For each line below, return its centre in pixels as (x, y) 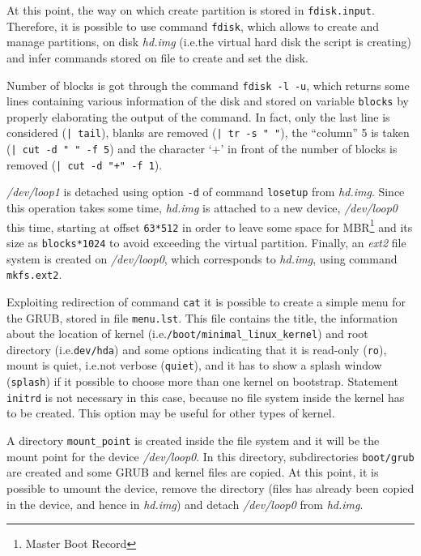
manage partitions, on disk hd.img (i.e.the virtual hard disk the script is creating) (209, 42)
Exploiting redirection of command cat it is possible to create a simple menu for (206, 301)
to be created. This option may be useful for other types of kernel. (171, 413)
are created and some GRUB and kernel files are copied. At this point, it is (193, 472)
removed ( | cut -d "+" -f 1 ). (85, 164)
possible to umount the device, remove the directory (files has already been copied (210, 488)
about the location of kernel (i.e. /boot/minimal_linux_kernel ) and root (187, 334)
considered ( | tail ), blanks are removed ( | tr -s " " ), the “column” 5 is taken (208, 133)
